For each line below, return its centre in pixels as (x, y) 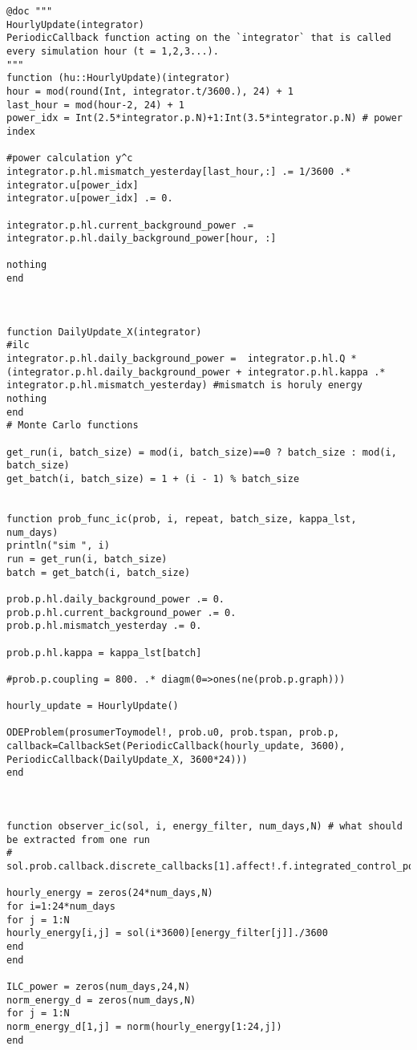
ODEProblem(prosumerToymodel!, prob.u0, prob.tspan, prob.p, (173, 733)
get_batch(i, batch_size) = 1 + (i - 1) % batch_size (153, 478)
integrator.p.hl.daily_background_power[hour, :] (142, 239)
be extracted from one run (78, 839)
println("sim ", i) (58, 546)
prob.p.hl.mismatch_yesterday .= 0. (104, 626)
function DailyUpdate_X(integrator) (104, 332)
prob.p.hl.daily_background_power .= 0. (116, 599)
